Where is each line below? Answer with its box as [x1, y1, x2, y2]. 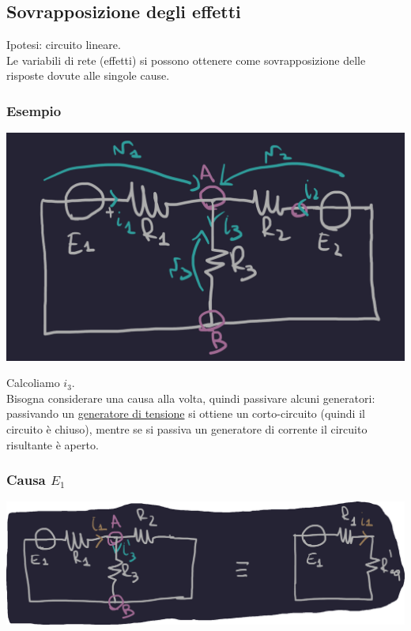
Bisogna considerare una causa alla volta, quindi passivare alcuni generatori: [6, 389, 375, 406]
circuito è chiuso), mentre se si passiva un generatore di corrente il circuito [6, 421, 368, 437]
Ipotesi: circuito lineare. [6, 36, 121, 53]
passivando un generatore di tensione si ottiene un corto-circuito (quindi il [6, 405, 365, 422]
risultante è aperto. [6, 436, 99, 453]
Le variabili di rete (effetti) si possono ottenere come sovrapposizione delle [6, 51, 366, 68]
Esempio [6, 100, 62, 120]
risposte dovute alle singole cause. [6, 67, 170, 84]
